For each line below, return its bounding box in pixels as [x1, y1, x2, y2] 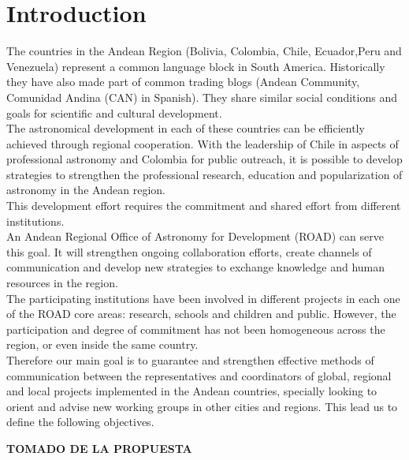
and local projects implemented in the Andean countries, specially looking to [6, 383, 377, 399]
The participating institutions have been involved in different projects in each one [6, 290, 400, 306]
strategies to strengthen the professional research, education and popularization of [6, 166, 403, 182]
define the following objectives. [6, 413, 154, 430]
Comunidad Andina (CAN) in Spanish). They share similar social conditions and [6, 88, 397, 105]
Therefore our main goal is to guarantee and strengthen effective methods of [6, 352, 374, 368]
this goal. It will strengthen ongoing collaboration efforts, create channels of [6, 243, 372, 260]
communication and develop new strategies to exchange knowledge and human [6, 259, 385, 275]
